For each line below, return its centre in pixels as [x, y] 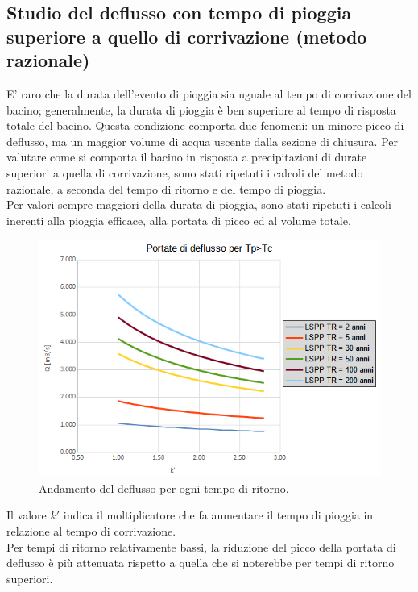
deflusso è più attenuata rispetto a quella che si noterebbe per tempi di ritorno [201, 563]
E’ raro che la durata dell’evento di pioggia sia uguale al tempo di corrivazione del [209, 93]
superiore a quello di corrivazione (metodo [187, 36]
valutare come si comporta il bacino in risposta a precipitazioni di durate [187, 157]
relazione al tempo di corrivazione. [91, 531]
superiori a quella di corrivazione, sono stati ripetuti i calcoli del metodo [185, 172]
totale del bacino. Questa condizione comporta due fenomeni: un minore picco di [205, 125]
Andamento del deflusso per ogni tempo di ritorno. [164, 488]
